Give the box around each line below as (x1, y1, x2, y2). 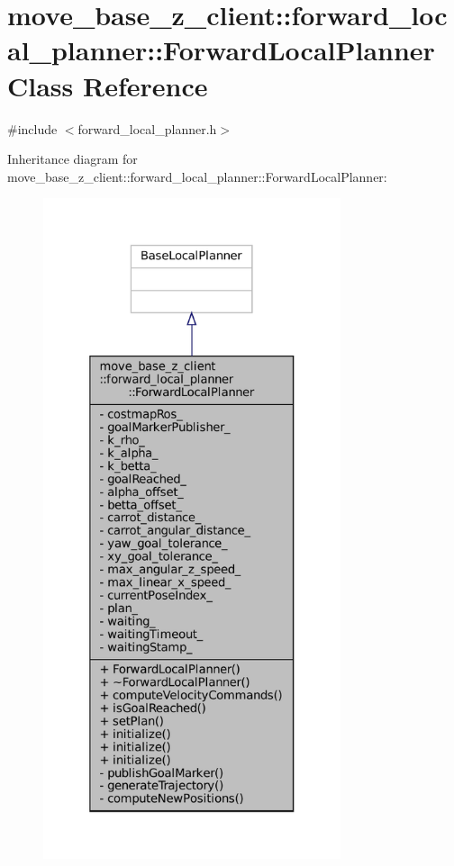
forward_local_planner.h (77, 119, 217, 138)
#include (7, 119, 58, 138)
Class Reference (7, 67, 208, 104)
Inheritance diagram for (7, 149, 138, 168)
